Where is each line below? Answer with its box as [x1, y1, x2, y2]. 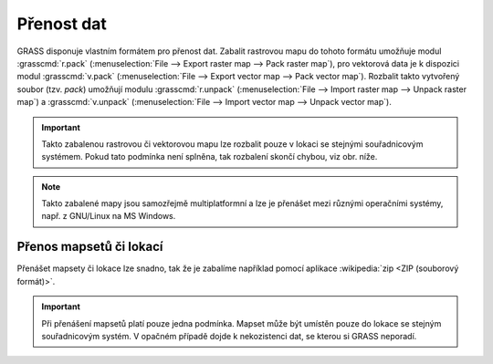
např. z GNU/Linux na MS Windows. [41, 211, 176, 222]
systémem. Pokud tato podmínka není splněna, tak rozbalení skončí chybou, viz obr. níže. [41, 151, 378, 162]
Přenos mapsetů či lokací [16, 239, 163, 255]
